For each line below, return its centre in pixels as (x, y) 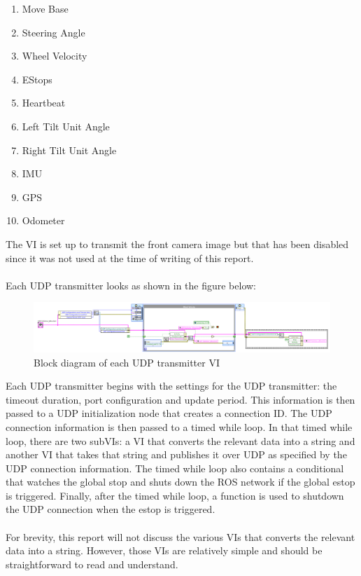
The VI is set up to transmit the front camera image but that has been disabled (177, 244)
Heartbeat (44, 103)
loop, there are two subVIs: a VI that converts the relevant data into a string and (180, 440)
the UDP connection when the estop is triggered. (111, 509)
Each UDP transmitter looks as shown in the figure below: (131, 285)
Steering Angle (54, 32)
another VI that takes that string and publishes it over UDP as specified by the (176, 454)
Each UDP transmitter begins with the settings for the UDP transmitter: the (171, 386)
